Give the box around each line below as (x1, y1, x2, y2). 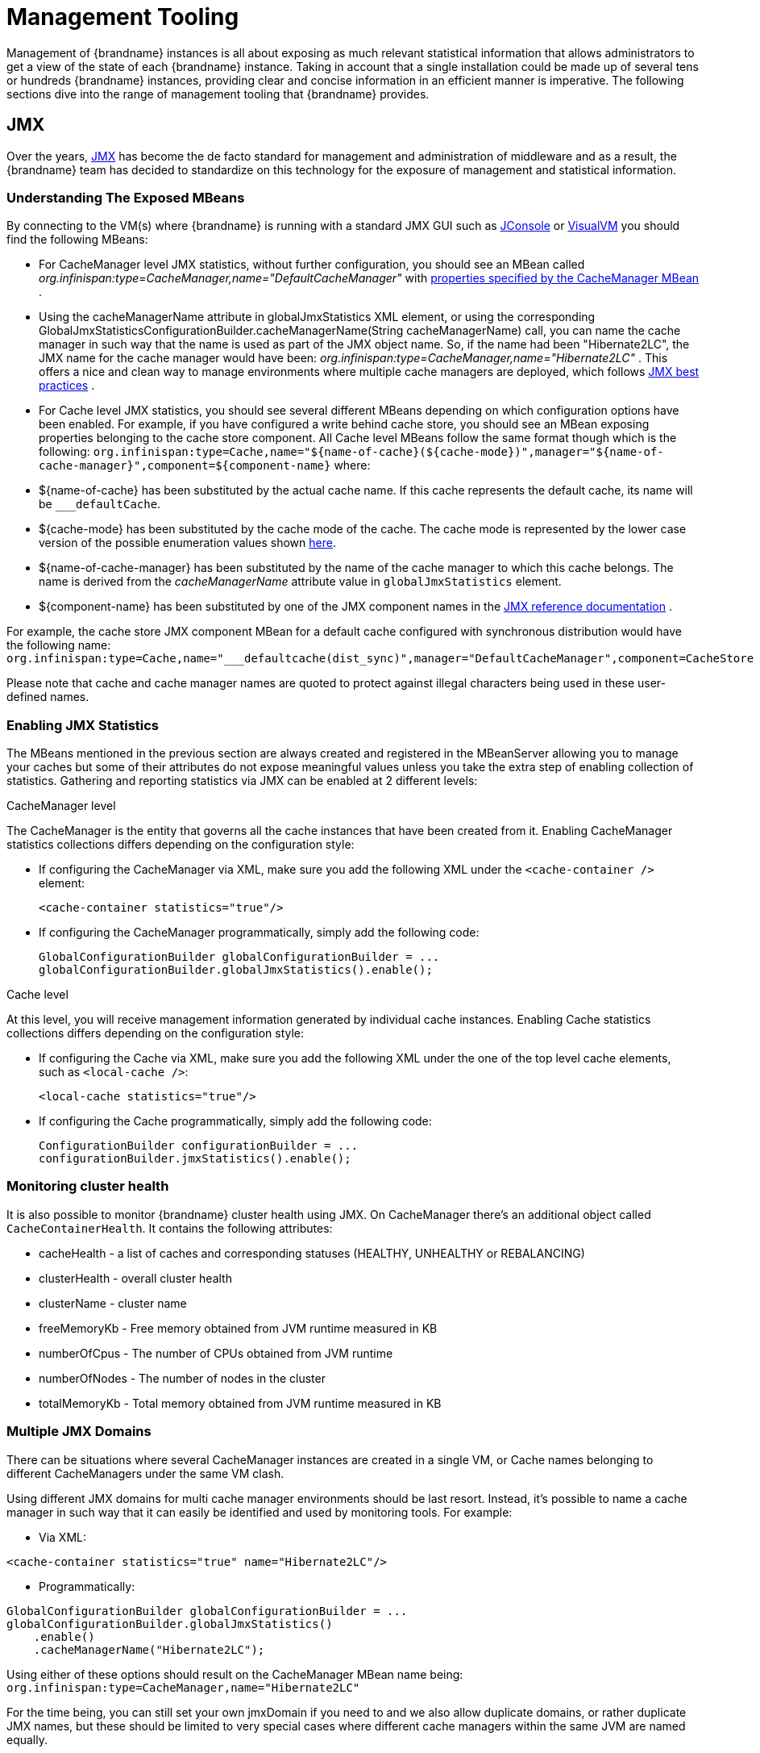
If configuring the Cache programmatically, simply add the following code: (39, 1114, 432, 1129)
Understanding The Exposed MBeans (6, 189, 245, 206)
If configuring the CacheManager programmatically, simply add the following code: (39, 925, 480, 940)
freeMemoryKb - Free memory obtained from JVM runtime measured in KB (39, 1321, 438, 1335)
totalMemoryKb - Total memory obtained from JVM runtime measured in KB (39, 1396, 442, 1410)
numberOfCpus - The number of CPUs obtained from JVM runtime (39, 1346, 393, 1360)
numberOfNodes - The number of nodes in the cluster (39, 1371, 326, 1385)
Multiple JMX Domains (6, 1423, 152, 1440)
